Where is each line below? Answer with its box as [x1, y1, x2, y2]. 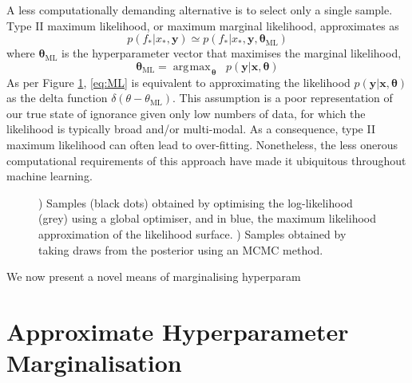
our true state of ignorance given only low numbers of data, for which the [6, 105, 366, 121]
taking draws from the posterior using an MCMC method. [38, 241, 323, 258]
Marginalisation [6, 346, 182, 379]
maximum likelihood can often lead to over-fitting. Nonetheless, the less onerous [6, 136, 398, 152]
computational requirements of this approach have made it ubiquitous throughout [6, 152, 406, 168]
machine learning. [6, 168, 93, 184]
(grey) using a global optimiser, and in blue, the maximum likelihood [38, 210, 376, 227]
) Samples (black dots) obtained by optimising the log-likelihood [38, 194, 353, 211]
